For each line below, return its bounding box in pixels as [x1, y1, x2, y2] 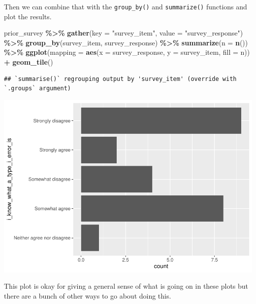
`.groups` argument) [4, 85, 71, 92]
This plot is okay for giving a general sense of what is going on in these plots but [4, 281, 249, 291]
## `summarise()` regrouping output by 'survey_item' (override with [4, 75, 237, 82]
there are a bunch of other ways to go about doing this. [4, 290, 171, 301]
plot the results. [4, 11, 52, 21]
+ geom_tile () [4, 57, 53, 67]
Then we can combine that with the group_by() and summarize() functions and [4, 1, 247, 11]
